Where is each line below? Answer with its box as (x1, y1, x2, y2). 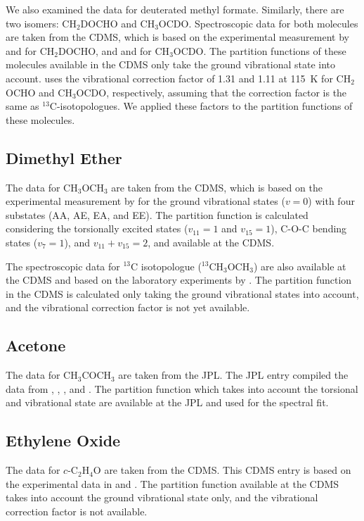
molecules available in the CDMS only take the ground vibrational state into (6, 57, 336, 72)
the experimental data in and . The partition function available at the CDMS (6, 476, 339, 491)
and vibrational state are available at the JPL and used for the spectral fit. (6, 395, 329, 410)
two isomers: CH (6, 15, 77, 30)
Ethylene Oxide (6, 429, 121, 451)
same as (6, 99, 39, 113)
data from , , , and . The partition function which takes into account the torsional (6, 381, 358, 396)
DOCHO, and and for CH (58, 43, 170, 58)
